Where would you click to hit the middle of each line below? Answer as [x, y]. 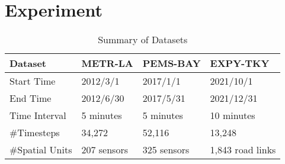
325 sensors [166, 150]
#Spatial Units [41, 150]
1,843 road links [243, 150]
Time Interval [38, 115]
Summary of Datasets [143, 40]
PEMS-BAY [172, 63]
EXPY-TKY [240, 63]
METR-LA [107, 63]
